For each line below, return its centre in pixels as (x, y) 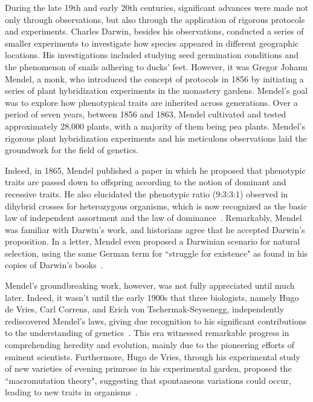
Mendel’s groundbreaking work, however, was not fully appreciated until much (150, 285)
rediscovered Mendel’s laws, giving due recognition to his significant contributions (156, 321)
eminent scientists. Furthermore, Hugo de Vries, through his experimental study (153, 356)
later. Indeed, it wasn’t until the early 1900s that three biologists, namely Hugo (152, 297)
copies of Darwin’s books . (54, 265)
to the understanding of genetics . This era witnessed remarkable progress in (147, 333)
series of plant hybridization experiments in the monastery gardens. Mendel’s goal (156, 91)
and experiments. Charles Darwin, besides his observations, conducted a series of (154, 31)
